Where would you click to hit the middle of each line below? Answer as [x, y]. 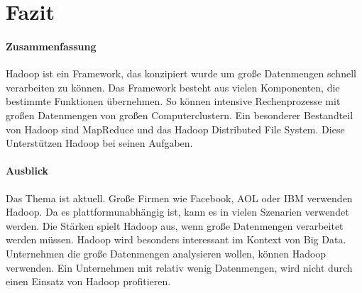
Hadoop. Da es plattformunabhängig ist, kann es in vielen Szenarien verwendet [177, 212]
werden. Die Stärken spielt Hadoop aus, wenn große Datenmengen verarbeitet [175, 225]
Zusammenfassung [51, 46]
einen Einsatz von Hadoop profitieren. [88, 281]
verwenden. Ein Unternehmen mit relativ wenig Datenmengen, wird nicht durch [179, 267]
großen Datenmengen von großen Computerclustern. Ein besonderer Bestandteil [180, 115]
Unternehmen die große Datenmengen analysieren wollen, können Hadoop [166, 253]
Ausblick [27, 171]
